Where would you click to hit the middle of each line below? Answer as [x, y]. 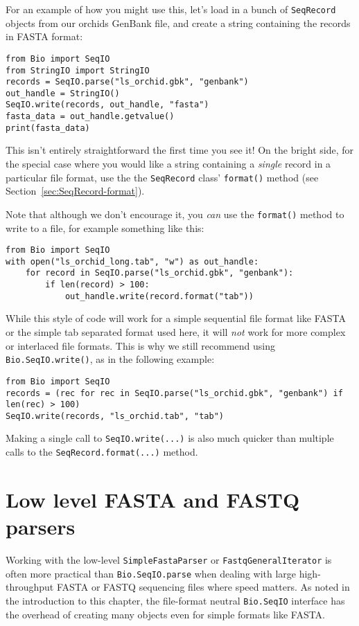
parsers [41, 527]
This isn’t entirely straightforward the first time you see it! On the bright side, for [180, 150]
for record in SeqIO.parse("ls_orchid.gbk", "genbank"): [159, 273]
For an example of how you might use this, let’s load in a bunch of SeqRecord [171, 9]
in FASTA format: [44, 36]
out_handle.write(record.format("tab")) [159, 296]
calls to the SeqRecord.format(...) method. [102, 452]
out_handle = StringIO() [63, 93]
